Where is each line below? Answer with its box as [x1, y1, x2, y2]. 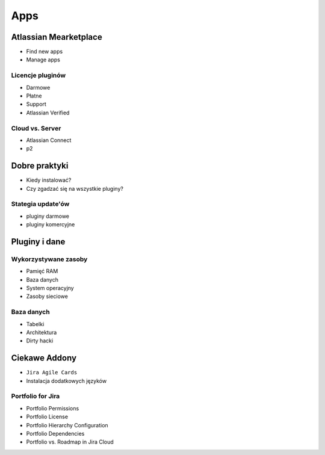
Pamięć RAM [26, 268, 58, 275]
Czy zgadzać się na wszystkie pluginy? [26, 185, 123, 192]
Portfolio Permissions [26, 404, 79, 412]
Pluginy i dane [11, 237, 66, 247]
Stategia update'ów [11, 200, 70, 208]
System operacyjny [26, 285, 75, 292]
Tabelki [26, 320, 45, 327]
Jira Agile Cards [26, 369, 78, 376]
